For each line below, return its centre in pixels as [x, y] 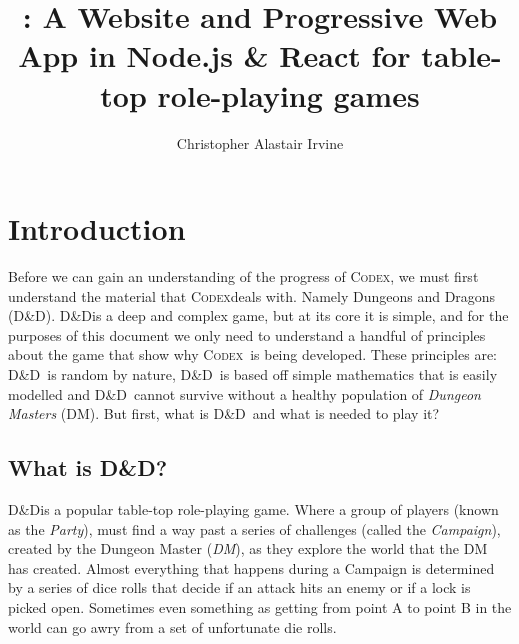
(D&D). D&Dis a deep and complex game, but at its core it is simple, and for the [258, 315]
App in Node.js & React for [214, 55]
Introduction [97, 228]
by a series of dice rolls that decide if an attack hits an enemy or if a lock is [239, 587]
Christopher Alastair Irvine [260, 142]
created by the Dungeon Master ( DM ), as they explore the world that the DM [248, 548]
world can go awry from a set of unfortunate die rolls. [172, 626]
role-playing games [288, 94]
